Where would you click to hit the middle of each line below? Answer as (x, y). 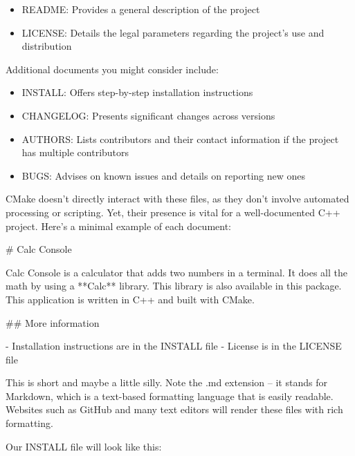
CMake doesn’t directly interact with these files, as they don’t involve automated (177, 199)
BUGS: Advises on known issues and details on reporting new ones (164, 175)
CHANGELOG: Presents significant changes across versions (148, 115)
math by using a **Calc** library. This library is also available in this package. (174, 286)
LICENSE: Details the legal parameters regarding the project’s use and (173, 32)
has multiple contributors (75, 152)
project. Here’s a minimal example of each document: (119, 226)
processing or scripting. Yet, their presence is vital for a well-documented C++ (173, 212)
